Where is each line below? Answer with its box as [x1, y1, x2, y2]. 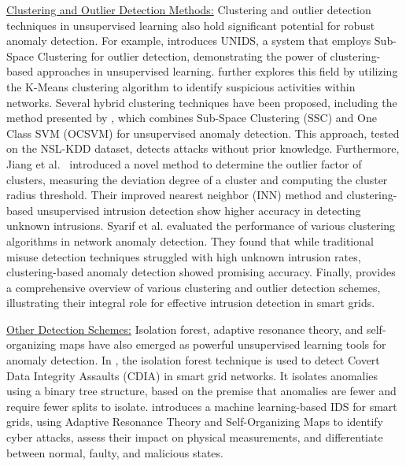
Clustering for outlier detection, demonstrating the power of [37, 47, 327, 64]
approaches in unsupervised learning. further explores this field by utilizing [36, 63, 398, 80]
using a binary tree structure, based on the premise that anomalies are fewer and [6, 383, 397, 399]
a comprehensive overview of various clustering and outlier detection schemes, [6, 279, 381, 295]
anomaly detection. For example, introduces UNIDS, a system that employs [6, 32, 371, 49]
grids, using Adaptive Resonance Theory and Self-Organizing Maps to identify [6, 413, 383, 430]
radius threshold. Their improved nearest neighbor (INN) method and [6, 187, 343, 203]
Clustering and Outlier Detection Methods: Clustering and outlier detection [6, 2, 371, 17]
